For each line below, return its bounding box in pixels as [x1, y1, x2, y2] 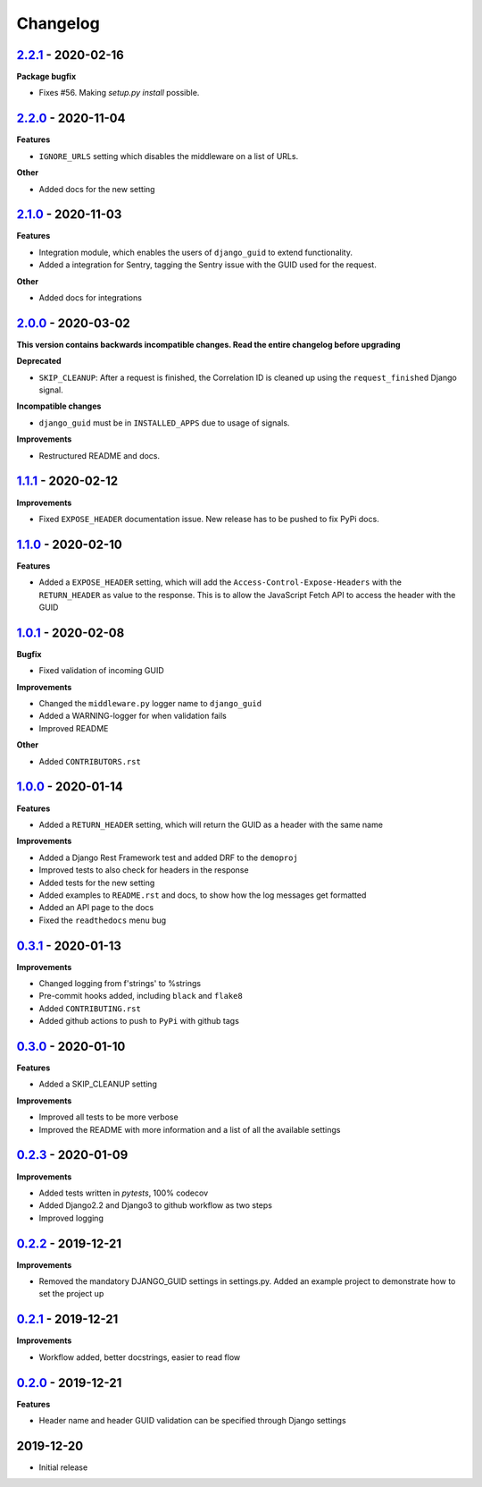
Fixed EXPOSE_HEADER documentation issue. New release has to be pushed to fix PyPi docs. [38, 513, 379, 524]
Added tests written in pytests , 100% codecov [38, 1187, 209, 1198]
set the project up [38, 1288, 104, 1299]
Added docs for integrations [38, 292, 143, 303]
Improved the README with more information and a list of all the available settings [38, 1124, 341, 1135]
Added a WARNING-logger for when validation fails [38, 711, 227, 722]
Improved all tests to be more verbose [38, 1111, 179, 1122]
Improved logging [38, 1212, 104, 1223]
